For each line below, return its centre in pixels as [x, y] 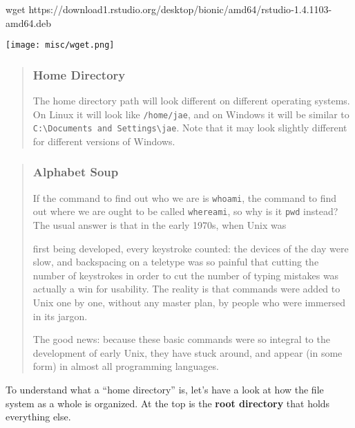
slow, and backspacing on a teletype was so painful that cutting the [176, 262]
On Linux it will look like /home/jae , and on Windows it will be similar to [191, 114]
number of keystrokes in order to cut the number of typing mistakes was [186, 275]
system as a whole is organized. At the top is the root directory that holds [168, 403]
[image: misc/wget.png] [60, 45]
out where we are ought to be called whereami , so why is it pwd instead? [185, 211]
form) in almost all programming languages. [126, 366]
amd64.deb [29, 22]
